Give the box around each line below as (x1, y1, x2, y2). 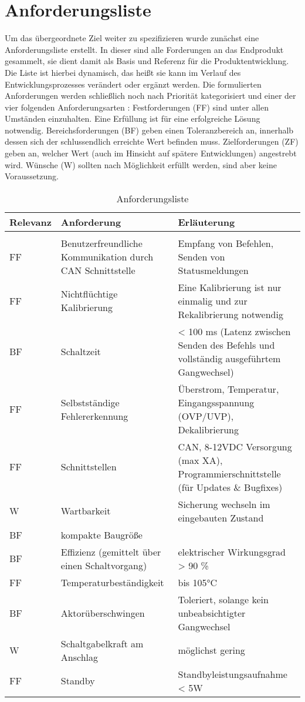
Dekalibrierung (178, 422, 239, 436)
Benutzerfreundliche (60, 236, 143, 250)
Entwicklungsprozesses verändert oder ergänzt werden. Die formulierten (5, 78, 262, 90)
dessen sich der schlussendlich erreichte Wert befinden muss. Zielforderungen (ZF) (5, 135, 299, 148)
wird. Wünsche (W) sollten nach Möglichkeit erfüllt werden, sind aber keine (5, 158, 277, 171)
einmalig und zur (178, 293, 248, 307)
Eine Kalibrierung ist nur (178, 280, 282, 294)
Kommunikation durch (60, 249, 154, 263)
